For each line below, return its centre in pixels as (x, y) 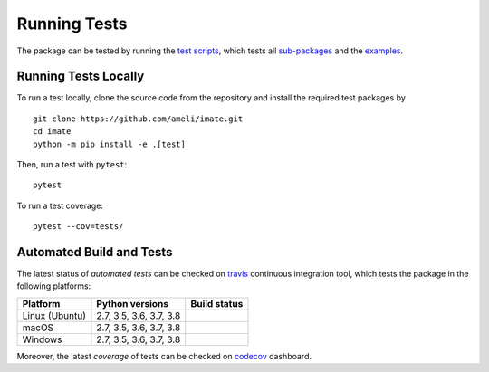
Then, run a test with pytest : (72, 165)
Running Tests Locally (81, 76)
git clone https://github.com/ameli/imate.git (138, 119)
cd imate (52, 132)
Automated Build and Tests (95, 252)
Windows (42, 339)
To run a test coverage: (60, 205)
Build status (217, 303)
